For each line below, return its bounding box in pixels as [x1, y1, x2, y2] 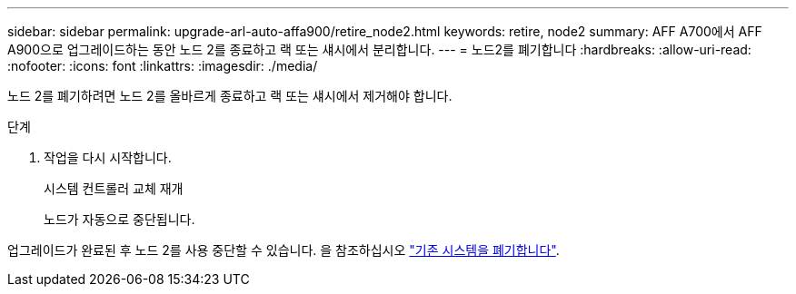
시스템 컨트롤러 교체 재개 [44, 181, 184, 196]
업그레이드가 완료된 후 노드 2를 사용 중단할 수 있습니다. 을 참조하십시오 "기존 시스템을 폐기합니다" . [7, 242, 560, 258]
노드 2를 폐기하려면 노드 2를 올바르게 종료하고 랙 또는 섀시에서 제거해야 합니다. [7, 88, 453, 103]
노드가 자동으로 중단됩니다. [44, 211, 195, 227]
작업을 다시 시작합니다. [44, 150, 172, 165]
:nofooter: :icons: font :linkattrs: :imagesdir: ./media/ [7, 58, 318, 73]
